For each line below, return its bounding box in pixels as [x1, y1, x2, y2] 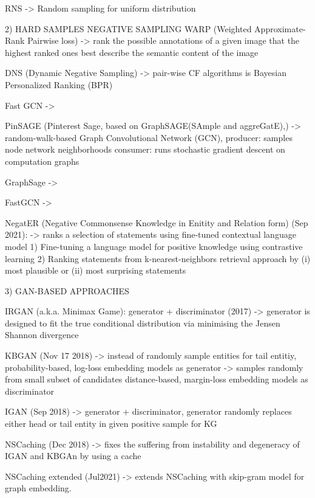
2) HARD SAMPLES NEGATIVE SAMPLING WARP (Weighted [5, 22, 252, 35]
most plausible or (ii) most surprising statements [5, 264, 186, 277]
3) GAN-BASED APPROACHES [5, 284, 129, 297]
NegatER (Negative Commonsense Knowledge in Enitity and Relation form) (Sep [5, 216, 308, 229]
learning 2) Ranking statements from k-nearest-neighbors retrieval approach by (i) [5, 252, 311, 265]
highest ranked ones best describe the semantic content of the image [5, 46, 259, 58]
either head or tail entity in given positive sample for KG [5, 417, 217, 430]
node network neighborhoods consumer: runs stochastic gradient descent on [5, 143, 285, 156]
